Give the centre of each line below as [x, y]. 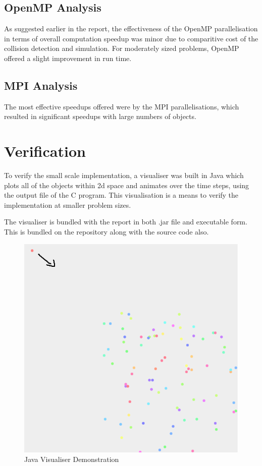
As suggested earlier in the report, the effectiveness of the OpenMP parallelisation [131, 28]
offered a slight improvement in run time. [68, 58]
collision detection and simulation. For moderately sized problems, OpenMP [122, 48]
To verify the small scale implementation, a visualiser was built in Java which [124, 175]
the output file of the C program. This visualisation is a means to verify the [121, 195]
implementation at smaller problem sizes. [68, 205]
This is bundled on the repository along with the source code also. [107, 232]
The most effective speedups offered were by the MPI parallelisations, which [122, 106]
